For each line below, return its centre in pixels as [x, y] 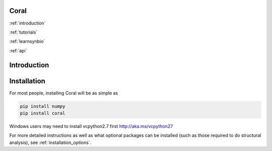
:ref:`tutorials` [23, 32]
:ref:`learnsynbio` [27, 41]
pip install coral [43, 113]
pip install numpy [43, 106]
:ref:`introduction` [27, 23]
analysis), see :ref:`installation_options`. [50, 142]
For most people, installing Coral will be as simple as [64, 93]
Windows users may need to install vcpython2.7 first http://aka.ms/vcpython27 [91, 126]
